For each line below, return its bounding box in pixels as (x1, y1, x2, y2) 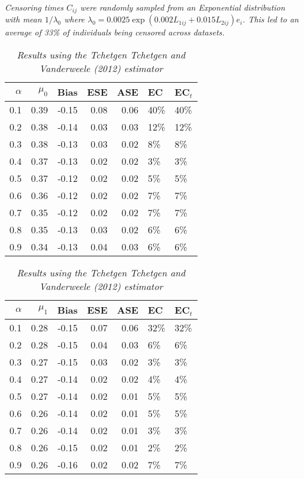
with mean (5, 13, 42, 25)
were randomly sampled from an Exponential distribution (80, 1, 285, 13)
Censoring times (5, 1, 64, 13)
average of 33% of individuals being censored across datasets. (5, 26, 225, 38)
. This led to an (242, 13, 299, 25)
